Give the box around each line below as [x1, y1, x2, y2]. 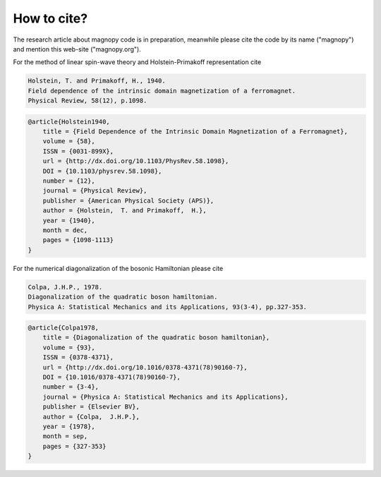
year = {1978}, [42, 422, 95, 430]
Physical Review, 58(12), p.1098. [28, 97, 147, 105]
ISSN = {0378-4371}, [42, 354, 114, 361]
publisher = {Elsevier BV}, [42, 403, 140, 411]
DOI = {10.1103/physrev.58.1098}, [42, 167, 162, 175]
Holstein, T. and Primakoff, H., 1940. [28, 77, 166, 85]
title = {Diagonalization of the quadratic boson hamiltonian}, [42, 334, 270, 342]
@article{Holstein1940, [28, 117, 111, 126]
